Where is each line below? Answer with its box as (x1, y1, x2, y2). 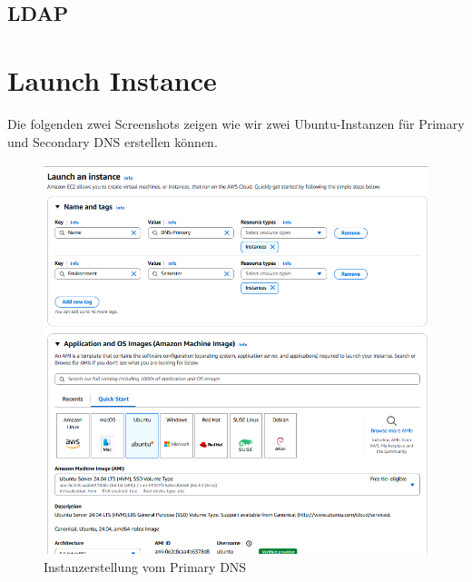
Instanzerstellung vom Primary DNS (44, 557, 247, 576)
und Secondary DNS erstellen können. (7, 132, 218, 151)
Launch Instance (7, 61, 217, 98)
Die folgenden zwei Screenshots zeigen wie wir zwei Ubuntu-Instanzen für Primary (7, 113, 465, 133)
